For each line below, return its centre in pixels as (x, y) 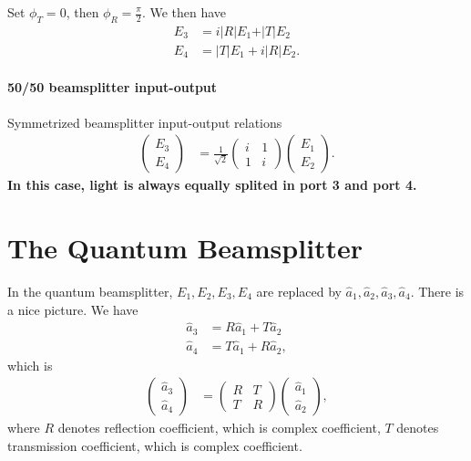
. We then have (184, 12)
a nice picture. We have (73, 309)
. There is (437, 291)
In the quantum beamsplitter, (90, 291)
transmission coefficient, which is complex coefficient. (155, 445)
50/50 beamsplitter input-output (113, 87)
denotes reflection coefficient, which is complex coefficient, (219, 428)
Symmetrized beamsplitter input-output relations (145, 122)
